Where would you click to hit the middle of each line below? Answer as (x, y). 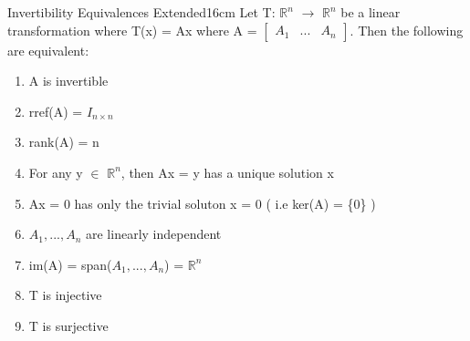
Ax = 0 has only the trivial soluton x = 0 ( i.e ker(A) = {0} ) (202, 203)
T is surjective (68, 325)
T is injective (65, 295)
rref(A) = (56, 111)
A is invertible (68, 81)
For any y (56, 172)
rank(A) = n (64, 142)
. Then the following (407, 30)
